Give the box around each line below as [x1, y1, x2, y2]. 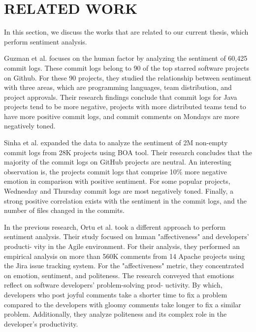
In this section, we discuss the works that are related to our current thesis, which [4, 27, 249, 37]
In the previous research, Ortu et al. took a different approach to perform [4, 221, 226, 232]
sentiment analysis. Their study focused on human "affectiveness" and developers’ [4, 231, 249, 242]
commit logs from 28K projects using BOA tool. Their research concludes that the [4, 147, 252, 157]
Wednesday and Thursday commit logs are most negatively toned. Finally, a [4, 186, 234, 196]
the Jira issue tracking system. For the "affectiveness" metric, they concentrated [4, 260, 244, 271]
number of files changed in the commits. [4, 205, 125, 215]
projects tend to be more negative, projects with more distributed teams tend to [4, 101, 246, 112]
